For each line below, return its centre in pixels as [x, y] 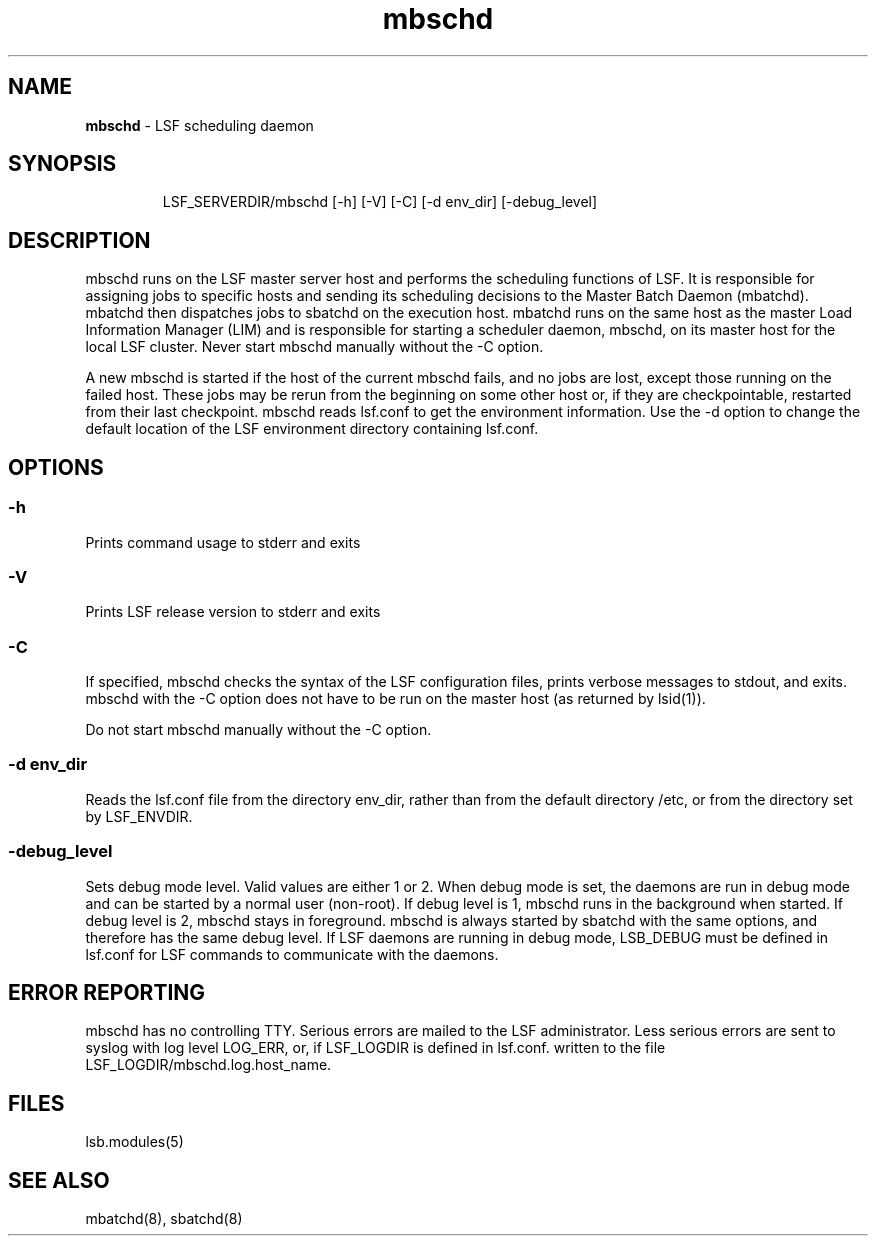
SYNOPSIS [62, 164]
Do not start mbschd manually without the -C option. [258, 729]
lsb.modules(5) [134, 1142]
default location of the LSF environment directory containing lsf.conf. [312, 429]
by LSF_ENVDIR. [139, 816]
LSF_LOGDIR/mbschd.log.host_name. [208, 1065]
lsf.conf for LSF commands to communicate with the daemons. [292, 954]
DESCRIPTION [79, 240]
